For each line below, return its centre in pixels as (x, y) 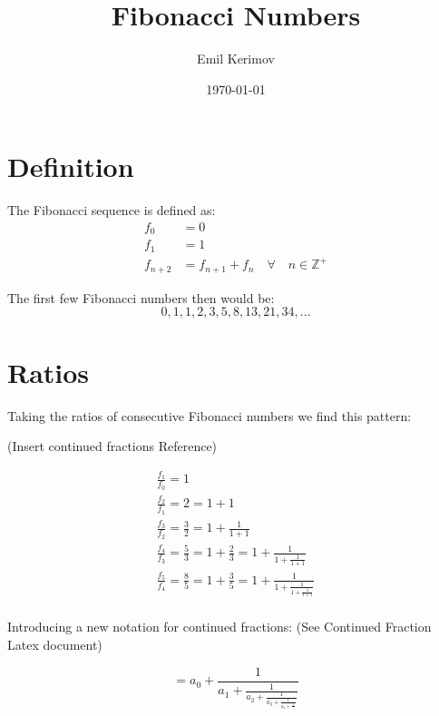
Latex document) (55, 645)
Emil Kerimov (236, 59)
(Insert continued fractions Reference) (112, 446)
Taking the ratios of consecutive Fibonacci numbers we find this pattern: (210, 415)
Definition (71, 167)
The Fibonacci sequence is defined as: (112, 210)
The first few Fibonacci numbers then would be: (141, 297)
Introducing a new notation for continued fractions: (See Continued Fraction (219, 627)
